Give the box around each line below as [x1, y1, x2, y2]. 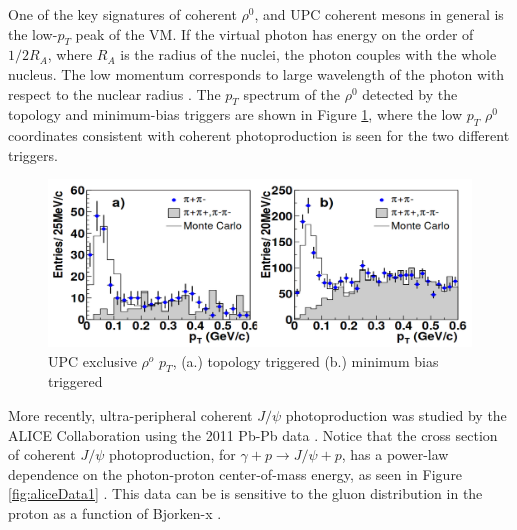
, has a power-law [341, 444, 449, 465]
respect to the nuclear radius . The [8, 83, 221, 104]
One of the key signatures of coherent [8, 4, 237, 24]
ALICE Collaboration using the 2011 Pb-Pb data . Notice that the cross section [8, 424, 498, 445]
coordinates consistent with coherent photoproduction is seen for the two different [8, 125, 510, 146]
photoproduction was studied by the [285, 405, 507, 426]
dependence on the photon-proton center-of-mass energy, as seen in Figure [8, 463, 463, 484]
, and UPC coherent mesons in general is [254, 4, 504, 24]
